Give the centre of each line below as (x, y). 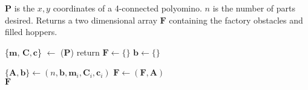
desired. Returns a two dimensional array (81, 20)
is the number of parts (254, 8)
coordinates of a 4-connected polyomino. (127, 8)
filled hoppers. (31, 32)
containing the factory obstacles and (236, 20)
